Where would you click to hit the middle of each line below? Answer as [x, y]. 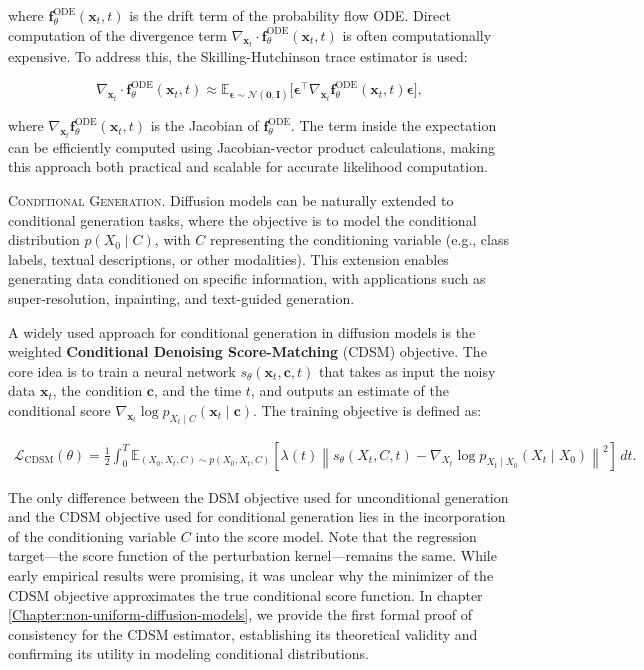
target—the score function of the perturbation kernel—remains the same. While [252, 555]
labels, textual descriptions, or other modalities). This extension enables [228, 258]
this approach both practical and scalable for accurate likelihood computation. [248, 166]
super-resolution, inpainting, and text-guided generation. [181, 297]
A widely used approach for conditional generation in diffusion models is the [242, 331]
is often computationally [417, 34]
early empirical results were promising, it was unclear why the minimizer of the [251, 575]
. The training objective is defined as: [367, 409]
